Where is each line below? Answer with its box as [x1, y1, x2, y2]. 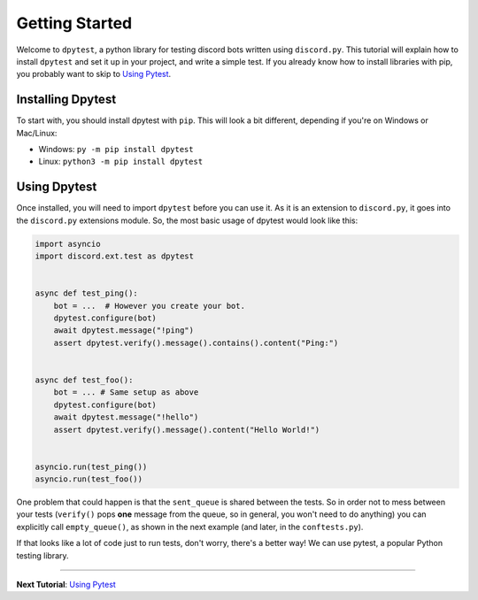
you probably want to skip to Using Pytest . [16, 69, 172, 80]
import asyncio [35, 239, 101, 249]
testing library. [16, 550, 70, 561]
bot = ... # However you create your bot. [53, 301, 245, 311]
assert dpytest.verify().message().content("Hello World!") [53, 425, 320, 435]
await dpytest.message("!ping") [53, 326, 195, 335]
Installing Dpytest [16, 92, 117, 107]
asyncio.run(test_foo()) [35, 474, 143, 484]
